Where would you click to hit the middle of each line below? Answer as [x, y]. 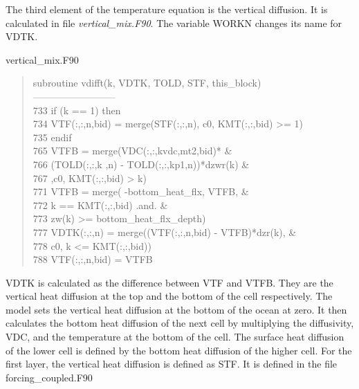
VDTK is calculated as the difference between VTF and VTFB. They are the [169, 282]
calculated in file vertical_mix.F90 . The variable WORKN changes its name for [174, 22]
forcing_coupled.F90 [49, 377]
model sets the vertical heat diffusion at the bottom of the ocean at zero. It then [176, 309]
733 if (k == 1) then [77, 110]
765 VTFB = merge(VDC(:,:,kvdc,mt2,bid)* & [132, 151]
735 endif [52, 137]
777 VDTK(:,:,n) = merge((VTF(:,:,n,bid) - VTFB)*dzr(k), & [165, 232]
